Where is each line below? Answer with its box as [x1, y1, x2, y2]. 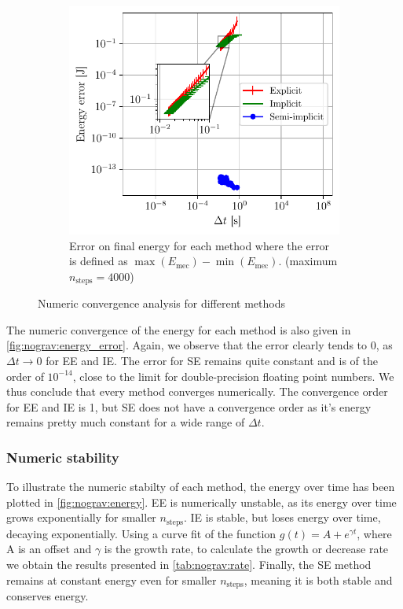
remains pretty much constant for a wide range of [6, 414, 245, 430]
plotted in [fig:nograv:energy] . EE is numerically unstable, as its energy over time [6, 493, 397, 510]
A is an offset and [6, 541, 92, 557]
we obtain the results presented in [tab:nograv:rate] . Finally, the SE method [6, 556, 372, 573]
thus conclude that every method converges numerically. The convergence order [6, 383, 388, 400]
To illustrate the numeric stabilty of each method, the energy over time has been [6, 478, 395, 495]
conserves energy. [6, 588, 89, 604]
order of [6, 367, 44, 384]
